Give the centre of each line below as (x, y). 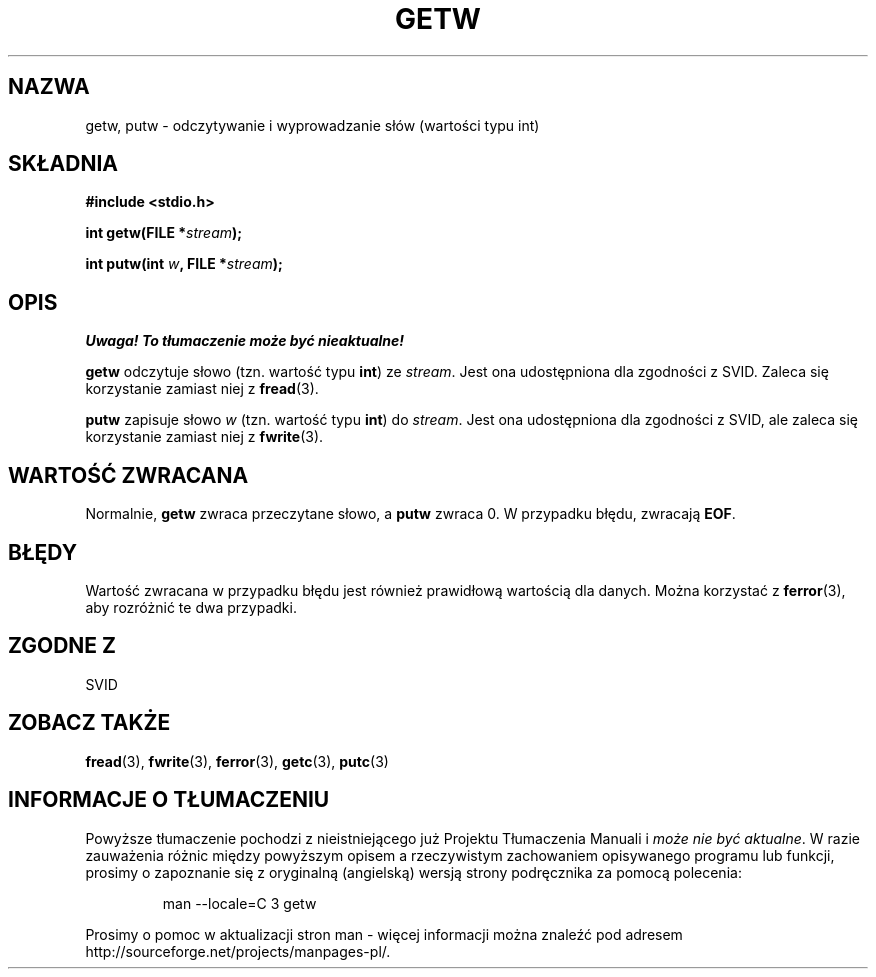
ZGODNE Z (62, 646)
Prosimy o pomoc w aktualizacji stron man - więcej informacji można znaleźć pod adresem (384, 934)
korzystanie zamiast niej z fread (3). (202, 389)
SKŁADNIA (63, 164)
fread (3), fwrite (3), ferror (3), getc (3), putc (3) (237, 761)
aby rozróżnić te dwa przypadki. (191, 607)
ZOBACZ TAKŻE (89, 723)
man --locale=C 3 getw (239, 903)
